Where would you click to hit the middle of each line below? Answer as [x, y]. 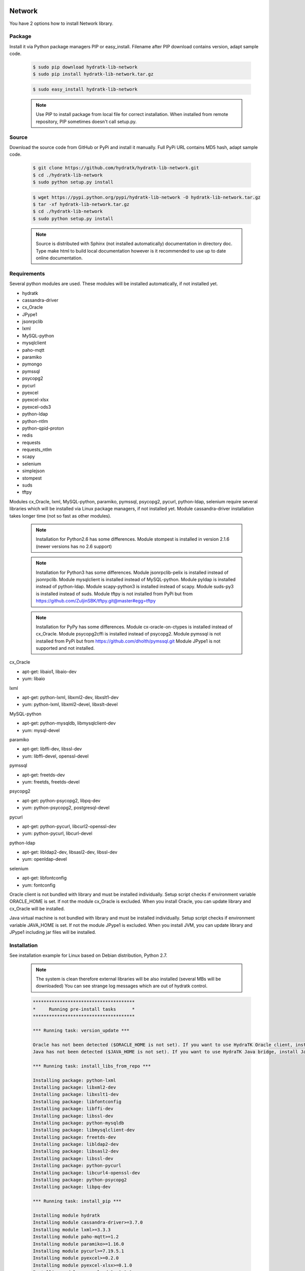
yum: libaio [34, 679]
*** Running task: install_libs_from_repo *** [92, 1066]
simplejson [34, 471]
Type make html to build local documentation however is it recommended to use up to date [131, 251]
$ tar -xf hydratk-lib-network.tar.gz [81, 204]
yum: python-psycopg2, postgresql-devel [66, 808]
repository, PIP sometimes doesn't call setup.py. [86, 122]
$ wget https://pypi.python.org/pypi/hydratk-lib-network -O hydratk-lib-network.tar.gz [147, 197]
